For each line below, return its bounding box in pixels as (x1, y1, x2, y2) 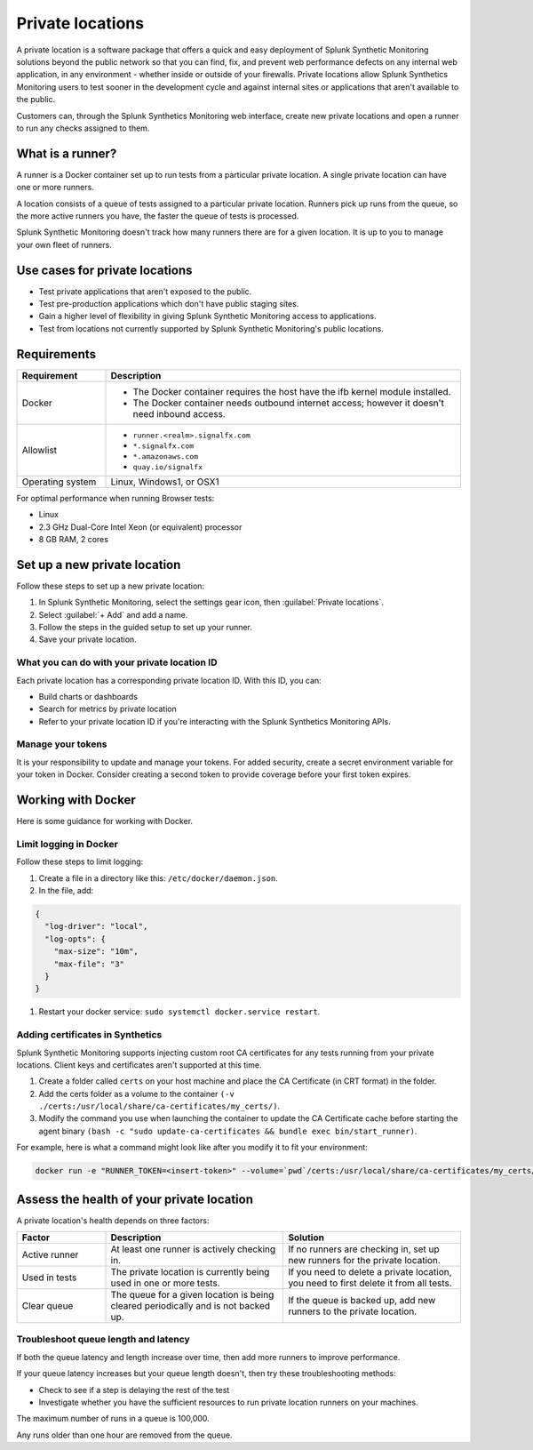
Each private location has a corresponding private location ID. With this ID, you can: (16, 675, 322, 685)
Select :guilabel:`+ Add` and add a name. (38, 609, 188, 620)
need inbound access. (132, 407, 226, 420)
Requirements (16, 347, 97, 362)
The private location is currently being (110, 1266, 270, 1278)
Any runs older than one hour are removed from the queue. (16, 1430, 233, 1440)
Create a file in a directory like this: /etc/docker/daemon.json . (38, 872, 279, 884)
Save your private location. (38, 634, 137, 645)
